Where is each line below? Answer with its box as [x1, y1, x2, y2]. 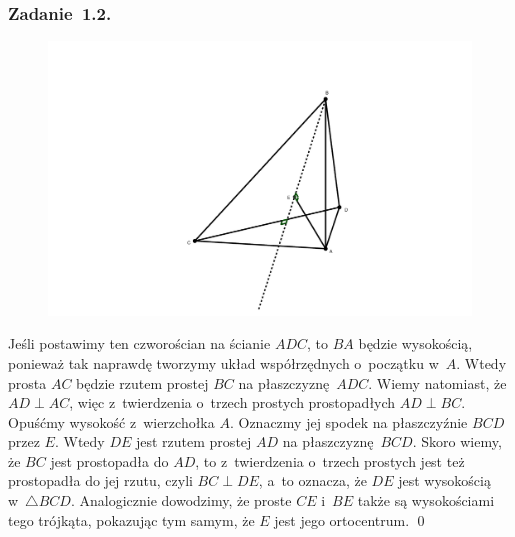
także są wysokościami [357, 490, 495, 511]
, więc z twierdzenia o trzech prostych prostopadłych [69, 392, 396, 413]
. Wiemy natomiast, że [368, 372, 507, 393]
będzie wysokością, [358, 333, 473, 354]
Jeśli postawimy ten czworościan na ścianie [8, 333, 271, 354]
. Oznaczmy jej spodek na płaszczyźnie [229, 411, 468, 432]
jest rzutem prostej [135, 431, 252, 452]
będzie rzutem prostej [76, 372, 209, 393]
